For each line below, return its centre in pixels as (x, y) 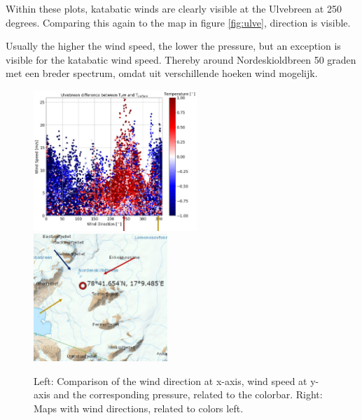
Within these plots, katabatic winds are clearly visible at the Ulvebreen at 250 (174, 8)
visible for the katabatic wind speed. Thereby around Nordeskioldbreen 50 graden (181, 59)
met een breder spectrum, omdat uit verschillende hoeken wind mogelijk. (162, 73)
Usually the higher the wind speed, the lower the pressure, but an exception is (173, 46)
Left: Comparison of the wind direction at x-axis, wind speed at (170, 380)
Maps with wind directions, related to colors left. (139, 408)
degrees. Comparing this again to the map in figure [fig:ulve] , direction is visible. (178, 22)
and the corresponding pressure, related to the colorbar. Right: (188, 394)
